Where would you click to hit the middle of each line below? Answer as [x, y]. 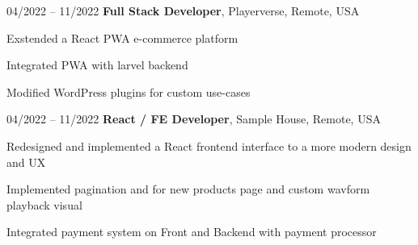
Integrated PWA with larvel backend [97, 65]
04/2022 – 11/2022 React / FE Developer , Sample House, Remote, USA [194, 119]
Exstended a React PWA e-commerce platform [122, 37]
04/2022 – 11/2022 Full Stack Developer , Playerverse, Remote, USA [183, 10]
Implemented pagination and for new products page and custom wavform [188, 189]
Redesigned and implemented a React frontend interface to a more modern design [209, 145]
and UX [26, 162]
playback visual [44, 204]
